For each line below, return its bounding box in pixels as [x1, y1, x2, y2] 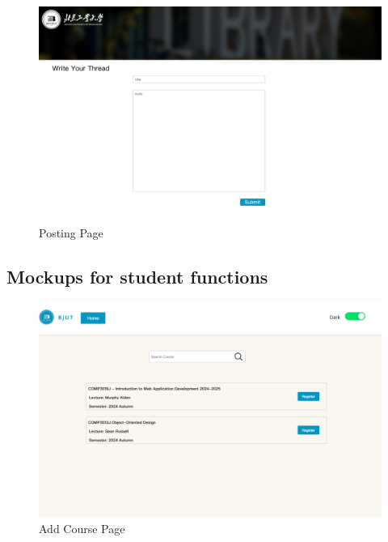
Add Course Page [39, 519, 125, 536]
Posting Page [39, 224, 103, 241]
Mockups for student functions [6, 263, 268, 288]
